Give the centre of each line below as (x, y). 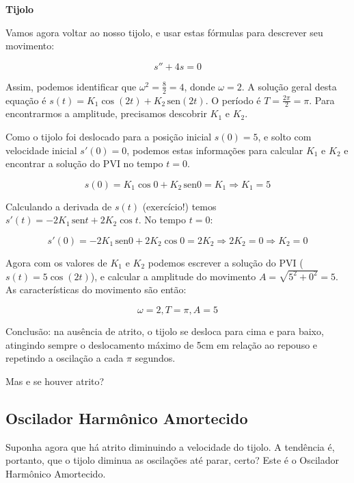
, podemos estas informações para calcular (215, 150)
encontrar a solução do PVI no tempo (84, 163)
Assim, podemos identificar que (71, 86)
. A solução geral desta (289, 86)
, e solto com (285, 137)
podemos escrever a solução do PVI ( (226, 262)
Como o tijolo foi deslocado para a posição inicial (109, 137)
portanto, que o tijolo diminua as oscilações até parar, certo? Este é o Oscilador (173, 460)
